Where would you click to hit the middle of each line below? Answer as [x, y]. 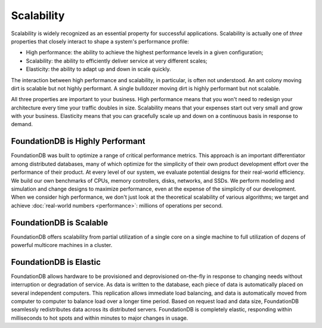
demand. [22, 124]
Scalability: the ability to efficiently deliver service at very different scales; [117, 61]
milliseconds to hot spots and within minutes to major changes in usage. [100, 318]
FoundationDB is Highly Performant [78, 141]
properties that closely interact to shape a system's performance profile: [100, 41]
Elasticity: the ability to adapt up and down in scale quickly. [98, 69]
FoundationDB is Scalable [60, 222]
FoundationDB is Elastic [56, 262]
